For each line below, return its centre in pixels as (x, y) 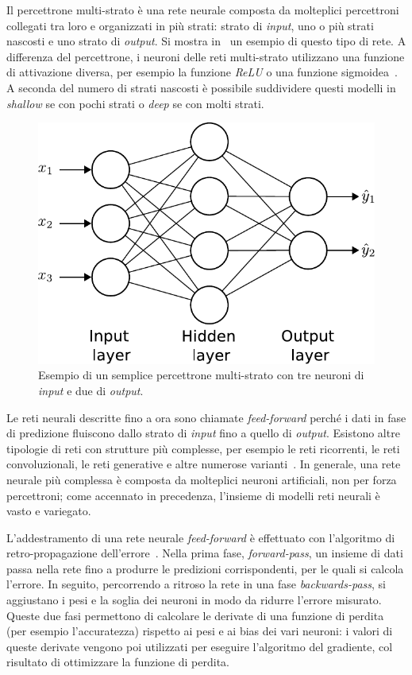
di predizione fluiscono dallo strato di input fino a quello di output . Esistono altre (203, 433)
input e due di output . (91, 390)
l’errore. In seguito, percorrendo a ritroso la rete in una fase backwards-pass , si (196, 584)
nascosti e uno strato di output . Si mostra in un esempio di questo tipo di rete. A (206, 41)
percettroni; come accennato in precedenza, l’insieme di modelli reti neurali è (193, 495)
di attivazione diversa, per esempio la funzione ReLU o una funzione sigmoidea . (202, 72)
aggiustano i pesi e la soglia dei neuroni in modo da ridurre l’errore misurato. (194, 600)
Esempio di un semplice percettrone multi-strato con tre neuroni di (201, 375)
